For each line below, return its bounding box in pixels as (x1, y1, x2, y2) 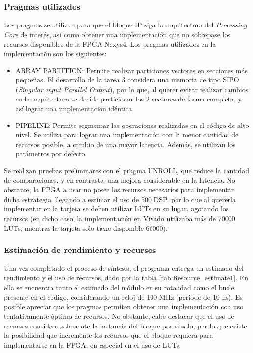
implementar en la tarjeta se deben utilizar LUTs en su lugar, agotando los (4, 203, 229, 214)
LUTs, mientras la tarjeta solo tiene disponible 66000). (4, 223, 168, 233)
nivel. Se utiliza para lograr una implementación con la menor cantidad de (15, 129, 239, 140)
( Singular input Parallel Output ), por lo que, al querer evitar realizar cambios (15, 84, 249, 94)
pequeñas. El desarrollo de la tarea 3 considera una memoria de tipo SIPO (15, 75, 239, 85)
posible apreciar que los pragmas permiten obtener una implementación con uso (4, 301, 244, 311)
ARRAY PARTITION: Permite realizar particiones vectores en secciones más (15, 65, 248, 75)
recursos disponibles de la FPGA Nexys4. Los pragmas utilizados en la (4, 39, 216, 49)
